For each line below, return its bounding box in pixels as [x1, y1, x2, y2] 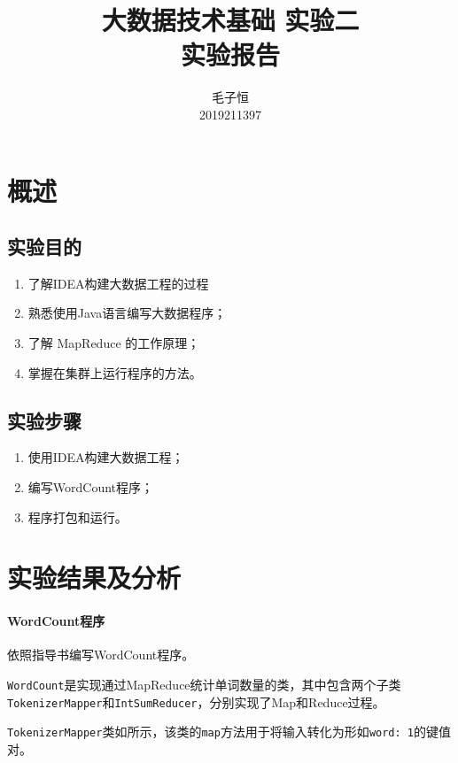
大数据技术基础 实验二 [101, 2, 360, 38]
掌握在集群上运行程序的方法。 [27, 363, 202, 381]
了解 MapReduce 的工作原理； [27, 334, 200, 352]
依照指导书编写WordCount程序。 [7, 645, 195, 664]
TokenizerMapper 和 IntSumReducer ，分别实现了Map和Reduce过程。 [7, 692, 385, 711]
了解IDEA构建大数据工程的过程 [27, 274, 209, 292]
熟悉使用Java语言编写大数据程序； [27, 304, 227, 322]
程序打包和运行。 [27, 507, 128, 526]
